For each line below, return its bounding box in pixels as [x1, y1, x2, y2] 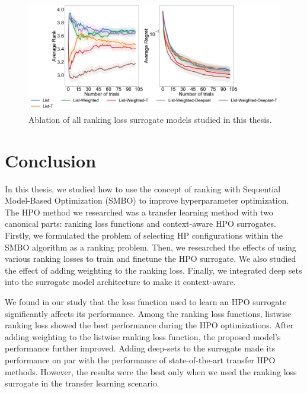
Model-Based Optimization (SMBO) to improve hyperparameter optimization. [5, 194, 289, 207]
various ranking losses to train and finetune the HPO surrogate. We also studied [5, 252, 296, 265]
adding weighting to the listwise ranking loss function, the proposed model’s [5, 330, 281, 343]
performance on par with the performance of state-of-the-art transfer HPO [5, 353, 276, 366]
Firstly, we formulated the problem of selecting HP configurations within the [5, 229, 283, 241]
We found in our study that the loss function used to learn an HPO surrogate [5, 295, 287, 308]
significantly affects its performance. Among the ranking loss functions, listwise [5, 307, 292, 319]
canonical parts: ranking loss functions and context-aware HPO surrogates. [5, 217, 276, 230]
